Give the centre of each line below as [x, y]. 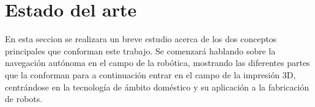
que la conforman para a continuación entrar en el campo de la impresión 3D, [150, 74]
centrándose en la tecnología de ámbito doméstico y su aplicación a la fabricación [157, 87]
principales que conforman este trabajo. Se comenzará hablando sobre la [140, 50]
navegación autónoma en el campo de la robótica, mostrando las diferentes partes [157, 63]
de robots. [24, 99]
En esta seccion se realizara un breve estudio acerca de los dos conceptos [141, 39]
